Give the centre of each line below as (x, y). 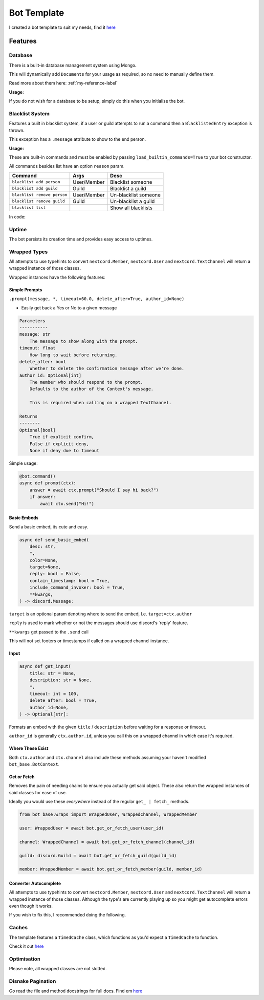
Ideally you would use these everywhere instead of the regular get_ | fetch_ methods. (99, 802)
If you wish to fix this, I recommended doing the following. (67, 915)
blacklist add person (36, 182)
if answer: (43, 497)
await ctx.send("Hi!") (67, 504)
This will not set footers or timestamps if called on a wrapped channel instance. (89, 641)
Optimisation (25, 959)
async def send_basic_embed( (54, 540)
